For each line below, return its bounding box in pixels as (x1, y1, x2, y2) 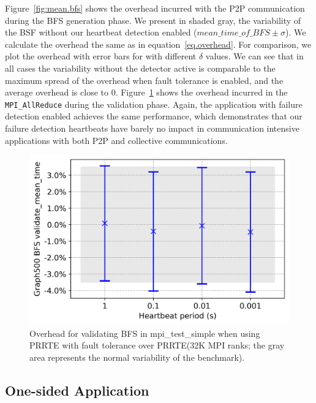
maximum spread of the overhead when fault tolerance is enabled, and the (5, 73, 284, 86)
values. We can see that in (205, 50, 304, 62)
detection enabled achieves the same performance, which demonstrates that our (5, 110, 303, 122)
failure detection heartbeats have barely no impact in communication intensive (5, 122, 299, 134)
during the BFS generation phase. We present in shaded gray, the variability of (5, 13, 301, 26)
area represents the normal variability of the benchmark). (29, 350, 245, 363)
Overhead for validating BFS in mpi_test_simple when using (29, 326, 260, 339)
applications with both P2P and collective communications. (5, 134, 228, 146)
